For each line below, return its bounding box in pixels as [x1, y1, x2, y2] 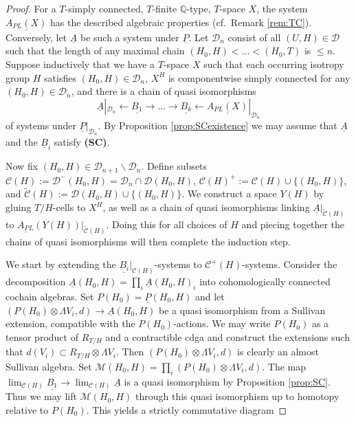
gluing [5, 200, 32, 214]
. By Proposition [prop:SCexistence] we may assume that [98, 118, 337, 132]
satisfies [44, 70, 76, 85]
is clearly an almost [237, 344, 319, 359]
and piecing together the [241, 216, 344, 231]
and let [194, 289, 225, 304]
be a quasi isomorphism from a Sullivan [158, 302, 326, 317]
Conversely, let [5, 30, 67, 44]
